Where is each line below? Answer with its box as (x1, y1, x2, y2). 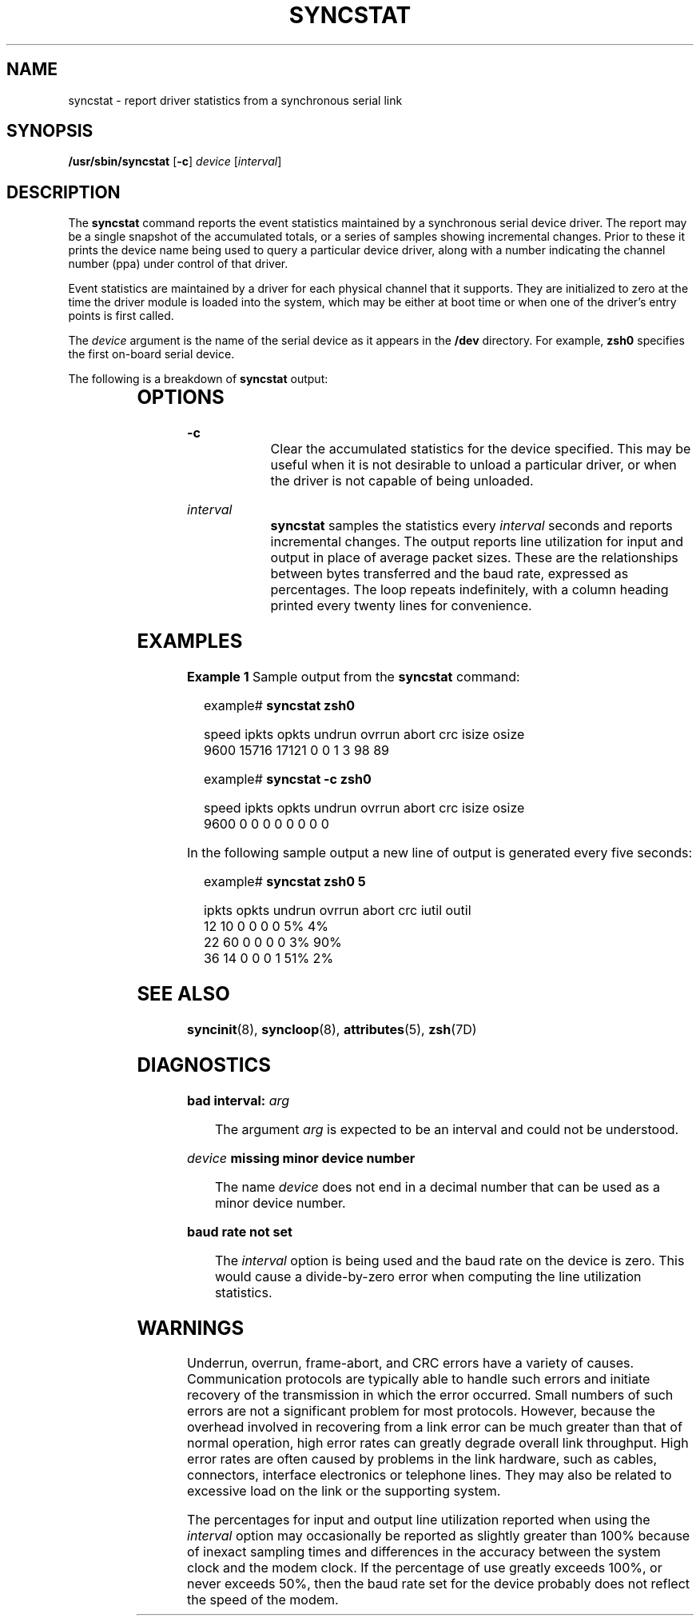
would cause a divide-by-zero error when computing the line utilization (214, 1268, 642, 1284)
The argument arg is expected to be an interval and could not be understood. (214, 1121, 679, 1137)
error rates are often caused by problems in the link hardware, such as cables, (187, 1451, 658, 1468)
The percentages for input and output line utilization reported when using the (187, 1512, 650, 1528)
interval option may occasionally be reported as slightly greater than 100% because (187, 1528, 690, 1544)
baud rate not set (187, 1223, 292, 1240)
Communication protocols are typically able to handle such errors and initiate (187, 1371, 650, 1388)
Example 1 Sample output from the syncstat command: (187, 669, 520, 685)
